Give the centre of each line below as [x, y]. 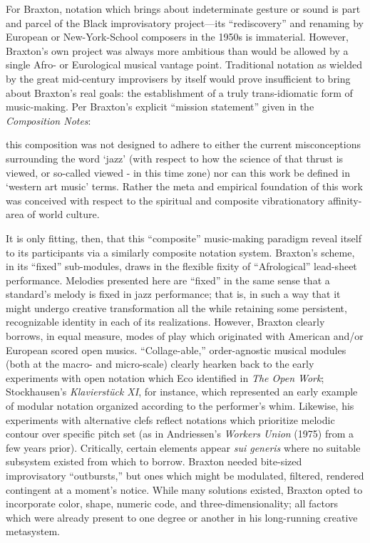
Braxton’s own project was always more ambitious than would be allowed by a [177, 50]
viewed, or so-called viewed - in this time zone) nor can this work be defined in [178, 172]
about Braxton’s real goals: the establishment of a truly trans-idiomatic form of [179, 92]
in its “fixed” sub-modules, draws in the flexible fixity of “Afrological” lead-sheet [181, 266]
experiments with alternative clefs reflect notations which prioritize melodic [170, 419]
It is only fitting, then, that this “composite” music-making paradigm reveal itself [184, 238]
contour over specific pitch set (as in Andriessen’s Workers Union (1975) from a [180, 434]
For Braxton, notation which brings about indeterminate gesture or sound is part [183, 9]
